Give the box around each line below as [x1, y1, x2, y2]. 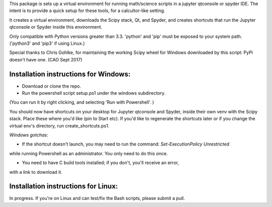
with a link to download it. [9, 169, 62, 175]
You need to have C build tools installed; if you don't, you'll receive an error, [22, 160, 179, 166]
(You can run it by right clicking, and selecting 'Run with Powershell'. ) [9, 99, 155, 105]
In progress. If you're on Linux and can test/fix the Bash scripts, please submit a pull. [9, 195, 185, 201]
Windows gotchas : [9, 131, 48, 138]
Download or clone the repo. [22, 83, 82, 89]
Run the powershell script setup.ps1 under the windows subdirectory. [22, 90, 166, 96]
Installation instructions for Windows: [9, 70, 131, 78]
